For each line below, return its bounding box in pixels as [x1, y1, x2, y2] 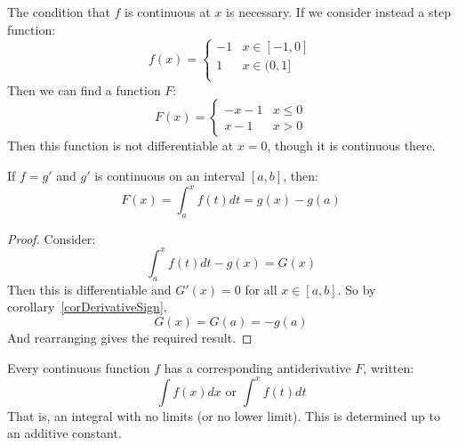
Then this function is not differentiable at [7, 136, 234, 155]
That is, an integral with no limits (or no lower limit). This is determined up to [7, 406, 440, 425]
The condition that [7, 3, 110, 20]
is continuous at [125, 3, 211, 20]
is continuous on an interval [94, 166, 245, 184]
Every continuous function [7, 358, 150, 376]
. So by [337, 279, 376, 298]
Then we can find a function [7, 80, 161, 99]
